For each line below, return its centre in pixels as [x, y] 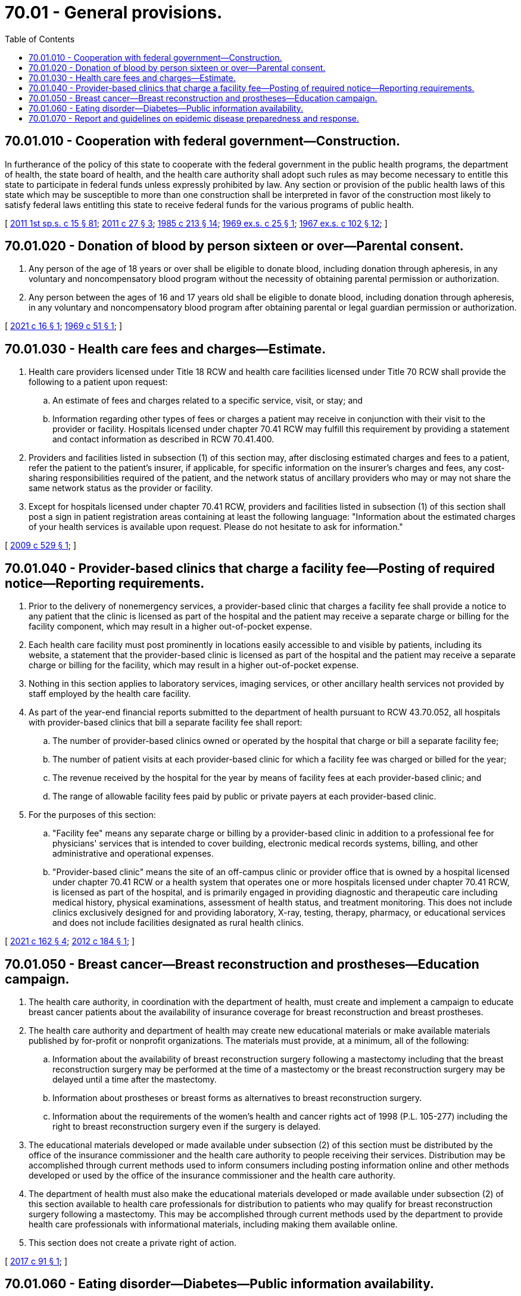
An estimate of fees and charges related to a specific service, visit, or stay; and [208, 401]
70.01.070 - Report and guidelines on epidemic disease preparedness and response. [194, 118]
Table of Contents [40, 39]
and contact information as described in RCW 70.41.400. [163, 439]
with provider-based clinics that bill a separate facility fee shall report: [166, 723]
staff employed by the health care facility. [110, 694]
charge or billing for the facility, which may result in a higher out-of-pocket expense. [194, 665]
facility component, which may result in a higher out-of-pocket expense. [171, 627]
